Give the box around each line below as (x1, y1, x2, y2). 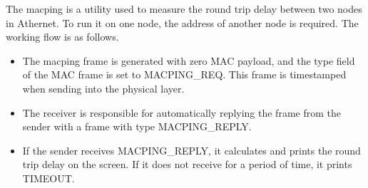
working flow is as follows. (6, 29, 119, 44)
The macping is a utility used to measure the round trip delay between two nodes (6, 1, 362, 16)
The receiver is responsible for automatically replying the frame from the (22, 105, 341, 120)
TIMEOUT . (22, 170, 75, 185)
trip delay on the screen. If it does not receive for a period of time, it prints (22, 157, 352, 172)
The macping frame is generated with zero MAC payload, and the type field (22, 53, 355, 68)
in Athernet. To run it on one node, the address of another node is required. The (6, 15, 359, 30)
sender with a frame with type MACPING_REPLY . (22, 119, 252, 134)
